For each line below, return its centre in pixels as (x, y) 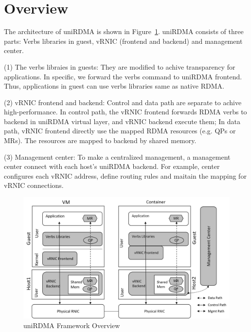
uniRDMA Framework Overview (72, 325)
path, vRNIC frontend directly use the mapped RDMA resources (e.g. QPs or (120, 131)
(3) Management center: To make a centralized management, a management (117, 157)
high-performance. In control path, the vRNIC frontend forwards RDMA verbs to (125, 112)
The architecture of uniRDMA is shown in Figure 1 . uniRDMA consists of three (124, 31)
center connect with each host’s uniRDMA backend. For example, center (112, 166)
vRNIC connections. (34, 185)
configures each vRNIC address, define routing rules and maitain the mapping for (125, 175)
